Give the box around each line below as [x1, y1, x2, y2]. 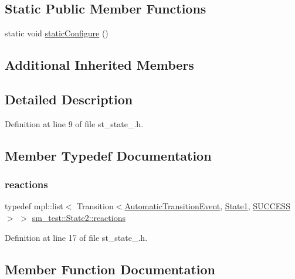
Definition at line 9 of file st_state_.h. [5, 117, 144, 130]
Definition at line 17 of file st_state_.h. [5, 231, 148, 243]
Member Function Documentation [5, 260, 216, 278]
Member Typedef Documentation [5, 146, 212, 164]
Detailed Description [5, 90, 133, 108]
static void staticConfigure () [5, 27, 108, 39]
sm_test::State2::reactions [32, 211, 126, 223]
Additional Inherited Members [5, 56, 194, 74]
